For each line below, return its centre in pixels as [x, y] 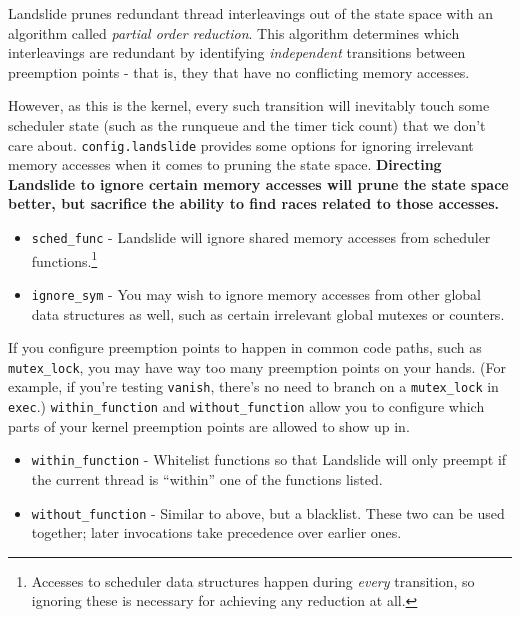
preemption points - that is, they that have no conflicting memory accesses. [239, 71]
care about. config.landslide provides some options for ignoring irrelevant [241, 144]
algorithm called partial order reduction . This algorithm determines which [234, 32]
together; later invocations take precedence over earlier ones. [216, 532]
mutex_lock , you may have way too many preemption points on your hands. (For [257, 366]
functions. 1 [64, 259]
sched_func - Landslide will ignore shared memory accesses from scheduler [261, 237]
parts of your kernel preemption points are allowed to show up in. [209, 425]
